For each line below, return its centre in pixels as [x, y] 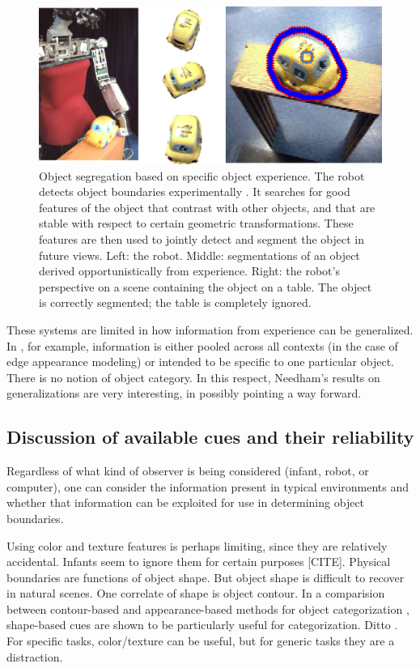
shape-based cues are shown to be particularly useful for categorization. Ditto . [202, 625]
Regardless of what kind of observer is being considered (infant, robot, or [188, 471]
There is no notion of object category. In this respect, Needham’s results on [193, 377]
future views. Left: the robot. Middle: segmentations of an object [199, 255]
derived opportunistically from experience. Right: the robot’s [189, 271]
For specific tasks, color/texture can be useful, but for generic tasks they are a [201, 641]
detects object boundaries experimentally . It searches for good [195, 191]
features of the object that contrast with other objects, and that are [207, 207]
